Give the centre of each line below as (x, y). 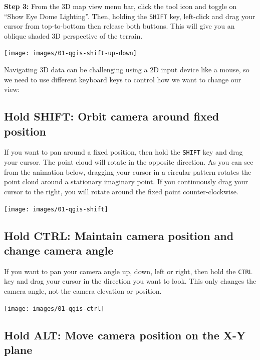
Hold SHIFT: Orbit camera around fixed (112, 116)
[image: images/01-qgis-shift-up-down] (70, 53)
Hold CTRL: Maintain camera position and (119, 235)
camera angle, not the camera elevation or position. (83, 291)
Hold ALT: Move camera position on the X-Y (125, 335)
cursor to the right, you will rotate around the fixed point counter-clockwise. (121, 191)
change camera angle (59, 250)
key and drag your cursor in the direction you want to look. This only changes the (130, 281)
